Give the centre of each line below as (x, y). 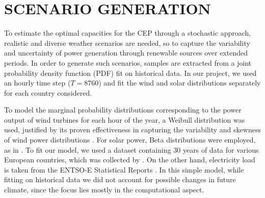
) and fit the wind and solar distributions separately (180, 83)
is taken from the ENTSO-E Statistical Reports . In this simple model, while (124, 169)
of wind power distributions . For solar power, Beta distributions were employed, (130, 140)
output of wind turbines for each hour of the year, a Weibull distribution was (125, 119)
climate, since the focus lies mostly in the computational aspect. (104, 190)
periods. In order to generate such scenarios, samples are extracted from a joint (128, 62)
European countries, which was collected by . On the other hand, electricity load (130, 160)
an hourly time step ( (37, 83)
